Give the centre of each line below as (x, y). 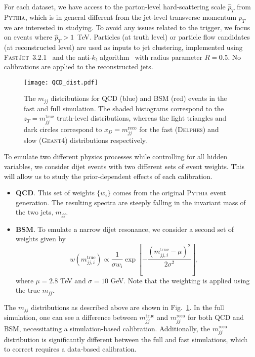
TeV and (73, 280)
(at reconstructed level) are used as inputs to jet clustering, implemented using (123, 47)
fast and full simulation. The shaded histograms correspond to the (124, 108)
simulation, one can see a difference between (71, 317)
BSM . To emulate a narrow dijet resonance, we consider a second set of (125, 229)
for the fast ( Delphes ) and (179, 129)
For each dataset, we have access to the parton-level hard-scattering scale (115, 6)
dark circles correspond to (63, 129)
